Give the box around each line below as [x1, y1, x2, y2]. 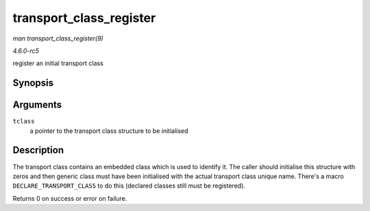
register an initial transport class [12, 59, 104, 68]
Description [12, 145, 64, 156]
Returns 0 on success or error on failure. [12, 194, 127, 202]
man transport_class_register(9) [12, 34, 104, 42]
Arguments [12, 99, 62, 111]
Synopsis [12, 77, 54, 89]
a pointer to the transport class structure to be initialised [29, 127, 188, 135]
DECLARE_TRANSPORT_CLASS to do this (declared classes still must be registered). [12, 182, 246, 190]
